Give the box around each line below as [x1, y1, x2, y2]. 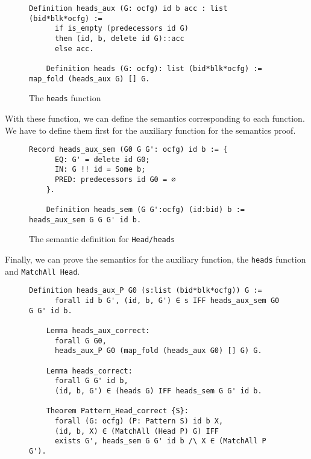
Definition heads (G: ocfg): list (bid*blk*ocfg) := [46, 64, 262, 73]
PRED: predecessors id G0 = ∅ [54, 175, 176, 184]
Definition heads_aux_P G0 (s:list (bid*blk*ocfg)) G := [29, 286, 262, 295]
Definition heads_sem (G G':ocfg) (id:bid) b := [46, 205, 245, 214]
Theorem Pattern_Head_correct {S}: [46, 407, 189, 416]
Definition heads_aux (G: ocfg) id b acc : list [29, 4, 228, 13]
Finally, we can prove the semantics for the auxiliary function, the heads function [5, 253, 306, 265]
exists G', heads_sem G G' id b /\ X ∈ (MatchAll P [54, 437, 266, 446]
